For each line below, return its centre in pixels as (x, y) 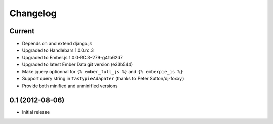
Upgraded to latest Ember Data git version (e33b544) (78, 65)
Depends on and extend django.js (57, 44)
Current (22, 31)
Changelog (33, 13)
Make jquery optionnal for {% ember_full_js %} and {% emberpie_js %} (103, 71)
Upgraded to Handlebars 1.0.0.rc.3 (58, 50)
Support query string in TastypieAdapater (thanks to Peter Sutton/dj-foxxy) (103, 79)
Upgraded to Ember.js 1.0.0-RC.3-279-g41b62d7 (73, 57)
